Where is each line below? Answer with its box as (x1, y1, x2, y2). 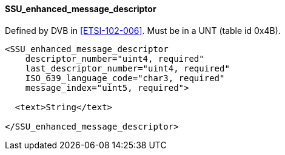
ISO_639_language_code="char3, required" (25, 73, 225, 83)
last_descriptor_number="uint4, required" (25, 63, 230, 73)
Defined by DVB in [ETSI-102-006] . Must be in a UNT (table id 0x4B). (5, 25, 281, 36)
